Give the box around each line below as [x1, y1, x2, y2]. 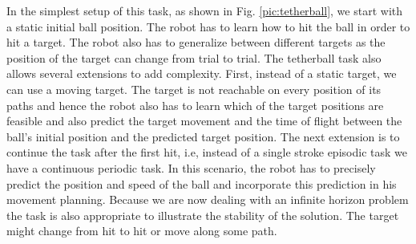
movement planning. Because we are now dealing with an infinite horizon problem [6, 191, 409, 208]
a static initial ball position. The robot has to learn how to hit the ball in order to [6, 18, 410, 35]
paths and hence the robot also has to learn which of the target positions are [6, 96, 384, 113]
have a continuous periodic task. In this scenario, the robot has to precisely [6, 159, 376, 176]
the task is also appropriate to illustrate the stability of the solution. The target [6, 206, 399, 223]
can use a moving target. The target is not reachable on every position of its [6, 80, 382, 97]
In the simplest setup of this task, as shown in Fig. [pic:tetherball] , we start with [6, 2, 402, 18]
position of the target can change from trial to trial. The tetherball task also [6, 49, 382, 66]
